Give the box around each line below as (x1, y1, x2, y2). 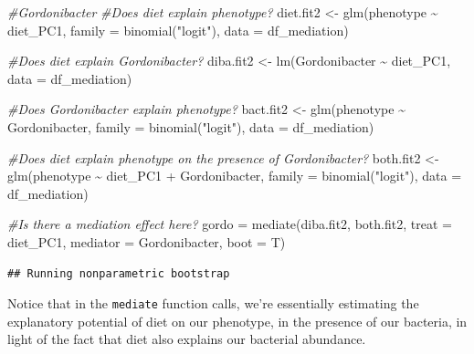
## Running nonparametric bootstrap (7, 266, 230, 280)
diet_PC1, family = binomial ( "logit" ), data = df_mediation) (7, 20, 349, 39)
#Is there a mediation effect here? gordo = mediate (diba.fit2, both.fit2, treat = (7, 214, 452, 234)
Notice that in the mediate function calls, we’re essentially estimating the (7, 294, 419, 313)
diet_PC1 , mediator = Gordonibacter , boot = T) (7, 232, 286, 251)
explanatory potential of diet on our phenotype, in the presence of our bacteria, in (7, 311, 468, 330)
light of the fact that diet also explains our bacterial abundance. (7, 329, 366, 349)
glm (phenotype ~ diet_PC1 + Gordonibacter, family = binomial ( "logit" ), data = (7, 166, 462, 185)
